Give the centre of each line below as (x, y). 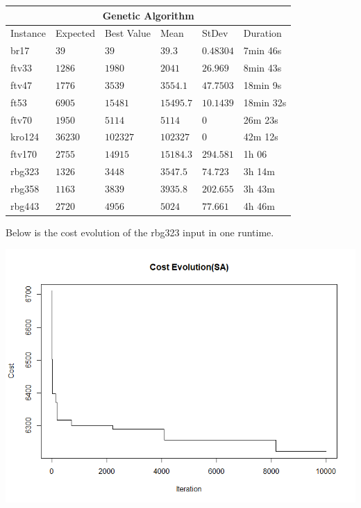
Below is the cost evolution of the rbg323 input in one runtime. (140, 232)
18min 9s (262, 84)
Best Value (128, 33)
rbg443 (25, 205)
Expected (76, 33)
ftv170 (24, 154)
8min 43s (262, 68)
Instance (28, 33)
